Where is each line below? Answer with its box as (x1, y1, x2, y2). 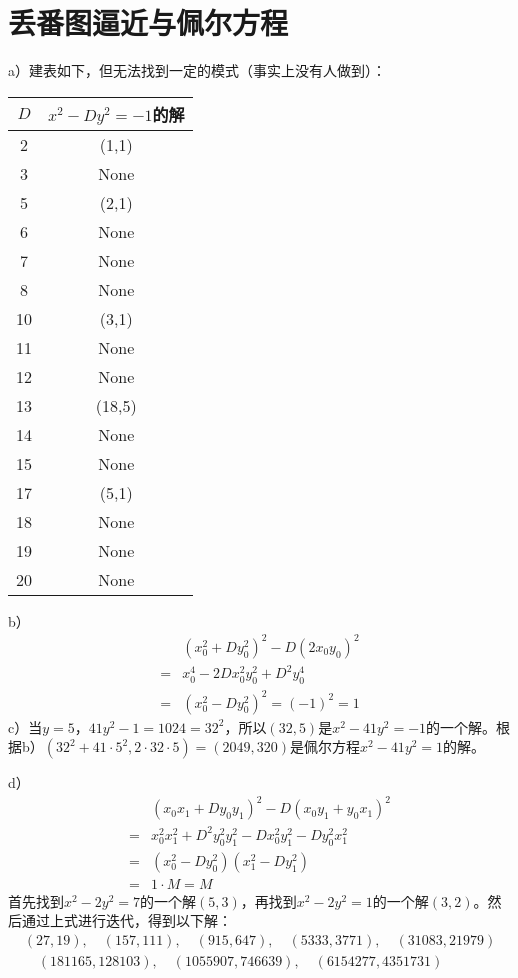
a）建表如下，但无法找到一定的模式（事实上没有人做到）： (8, 60, 386, 81)
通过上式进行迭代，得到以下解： (21, 910, 232, 931)
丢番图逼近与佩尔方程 (8, 2, 289, 43)
